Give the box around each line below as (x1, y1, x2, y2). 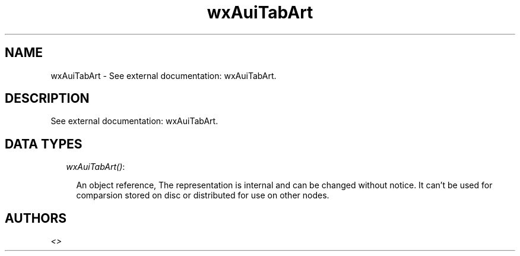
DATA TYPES (5, 136, 83, 151)
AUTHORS (5, 210, 67, 226)
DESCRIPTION (5, 91, 90, 106)
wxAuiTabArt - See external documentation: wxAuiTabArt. (50, 70, 277, 81)
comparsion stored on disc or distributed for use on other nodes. (76, 190, 329, 201)
